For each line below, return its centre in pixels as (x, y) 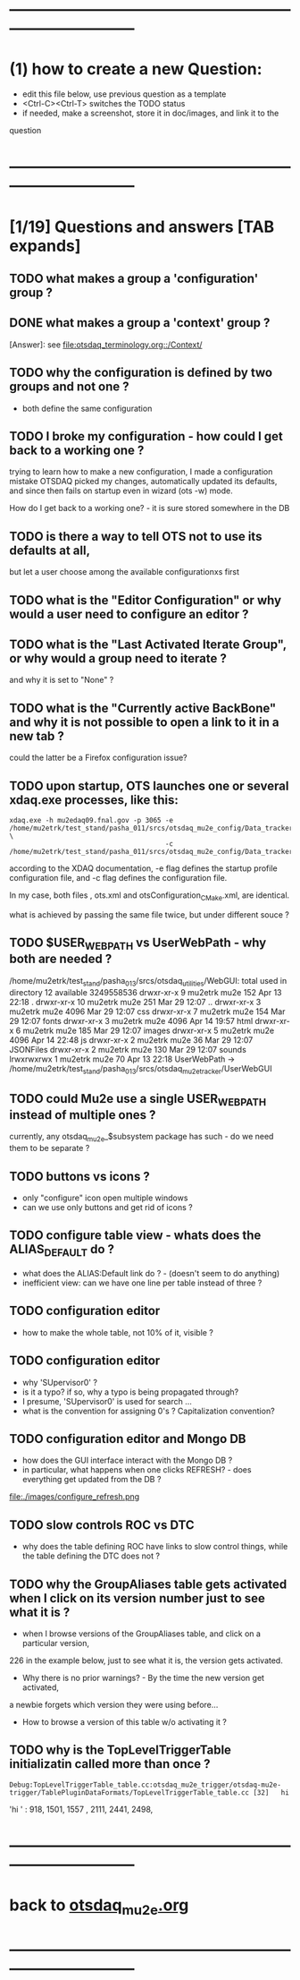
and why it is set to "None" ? (62, 680)
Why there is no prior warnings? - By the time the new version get (143, 1678)
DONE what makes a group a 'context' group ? (140, 323)
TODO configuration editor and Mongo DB (128, 1439)
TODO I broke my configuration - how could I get (146, 436)
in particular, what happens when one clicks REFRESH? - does (137, 1470)
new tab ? (37, 736)
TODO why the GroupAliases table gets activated (148, 1584)
